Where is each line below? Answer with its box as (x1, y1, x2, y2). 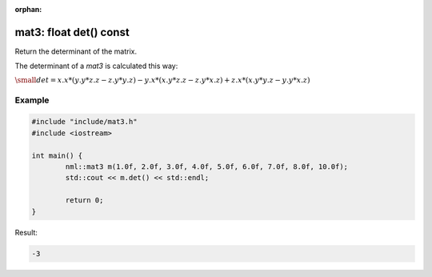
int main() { (31, 151, 83, 160)
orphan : (14, 5, 42, 14)
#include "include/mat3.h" (31, 117, 138, 126)
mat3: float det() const (14, 25, 130, 39)
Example (14, 94, 50, 106)
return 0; (65, 196, 104, 205)
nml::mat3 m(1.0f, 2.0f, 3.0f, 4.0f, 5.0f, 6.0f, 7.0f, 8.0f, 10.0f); (65, 163, 348, 171)
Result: (14, 227, 38, 237)
